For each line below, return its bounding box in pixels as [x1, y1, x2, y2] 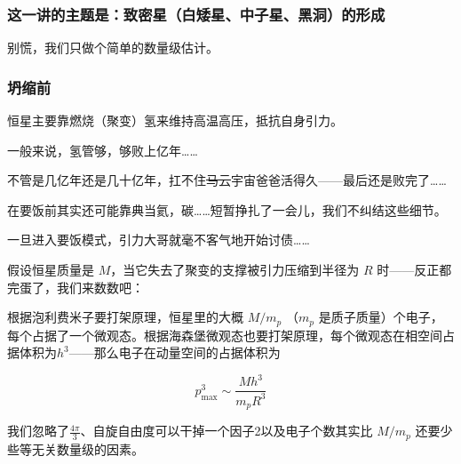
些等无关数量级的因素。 [7, 439, 144, 458]
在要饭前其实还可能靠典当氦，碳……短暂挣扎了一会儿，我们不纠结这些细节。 [7, 200, 447, 219]
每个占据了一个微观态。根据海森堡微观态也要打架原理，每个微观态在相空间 [7, 325, 442, 344]
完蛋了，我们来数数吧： [7, 277, 144, 296]
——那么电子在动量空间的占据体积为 [68, 343, 281, 362]
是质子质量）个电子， [318, 308, 443, 326]
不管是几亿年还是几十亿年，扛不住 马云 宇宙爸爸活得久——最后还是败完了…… [7, 171, 447, 189]
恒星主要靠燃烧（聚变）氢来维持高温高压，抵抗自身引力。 [7, 111, 343, 130]
